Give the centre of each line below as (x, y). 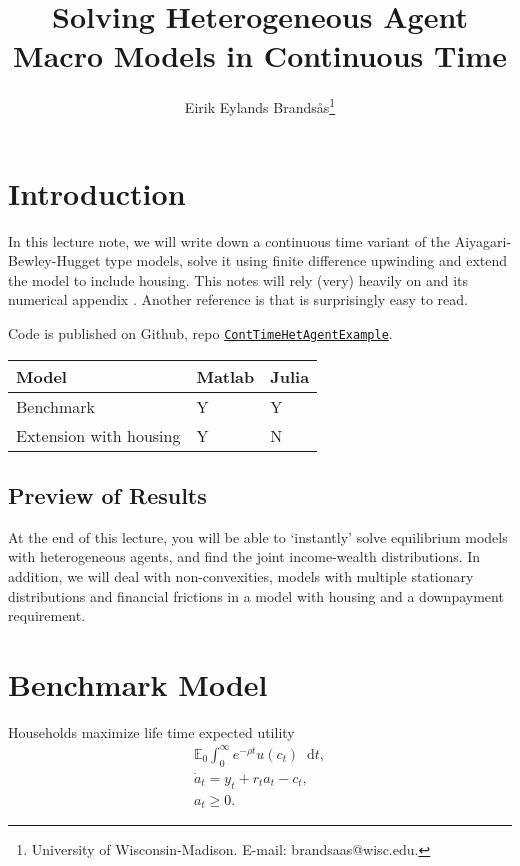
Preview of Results (107, 494)
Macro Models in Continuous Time (260, 55)
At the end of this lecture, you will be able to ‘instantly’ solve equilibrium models (258, 536)
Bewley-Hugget (54, 260)
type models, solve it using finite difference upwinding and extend (306, 260)
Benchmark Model (138, 683)
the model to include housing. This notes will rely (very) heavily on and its (238, 279)
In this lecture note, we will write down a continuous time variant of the (229, 240)
